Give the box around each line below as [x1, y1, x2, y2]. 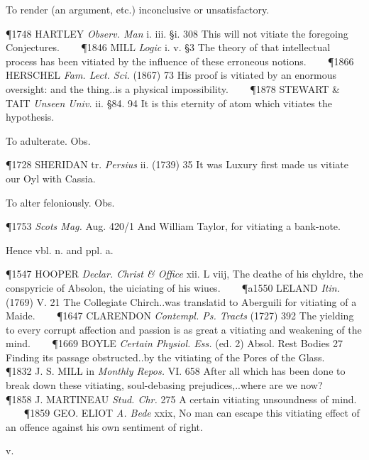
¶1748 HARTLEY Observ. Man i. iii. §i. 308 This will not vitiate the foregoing [6, 26, 348, 40]
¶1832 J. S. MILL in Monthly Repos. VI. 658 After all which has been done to [6, 363, 346, 378]
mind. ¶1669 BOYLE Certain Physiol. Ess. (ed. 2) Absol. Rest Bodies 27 [6, 336, 343, 351]
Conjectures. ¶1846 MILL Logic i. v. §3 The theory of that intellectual [6, 40, 331, 55]
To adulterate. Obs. [6, 133, 91, 148]
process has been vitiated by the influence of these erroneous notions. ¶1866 [6, 53, 354, 68]
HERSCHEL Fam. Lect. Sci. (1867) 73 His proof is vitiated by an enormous [6, 67, 336, 82]
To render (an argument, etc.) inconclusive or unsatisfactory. [6, 2, 270, 16]
